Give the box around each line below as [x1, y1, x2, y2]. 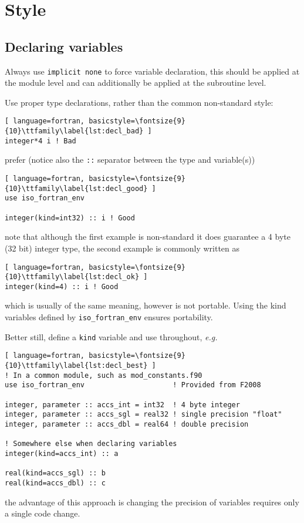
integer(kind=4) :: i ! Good [5, 282, 119, 291]
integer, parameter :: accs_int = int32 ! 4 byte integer [5, 400, 240, 409]
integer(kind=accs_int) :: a [5, 449, 119, 458]
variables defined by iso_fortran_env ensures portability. [5, 311, 213, 323]
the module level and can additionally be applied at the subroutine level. [5, 76, 266, 89]
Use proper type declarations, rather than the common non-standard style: [5, 96, 273, 108]
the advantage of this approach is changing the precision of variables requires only [5, 495, 299, 508]
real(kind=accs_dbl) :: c [5, 478, 106, 487]
